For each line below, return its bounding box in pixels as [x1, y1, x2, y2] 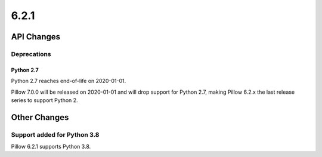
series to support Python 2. [11, 96, 78, 104]
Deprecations [11, 50, 51, 58]
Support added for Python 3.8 [11, 130, 100, 138]
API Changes [11, 32, 61, 42]
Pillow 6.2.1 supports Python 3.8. [11, 143, 91, 150]
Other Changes [11, 112, 69, 122]
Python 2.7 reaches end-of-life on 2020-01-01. [11, 78, 126, 85]
